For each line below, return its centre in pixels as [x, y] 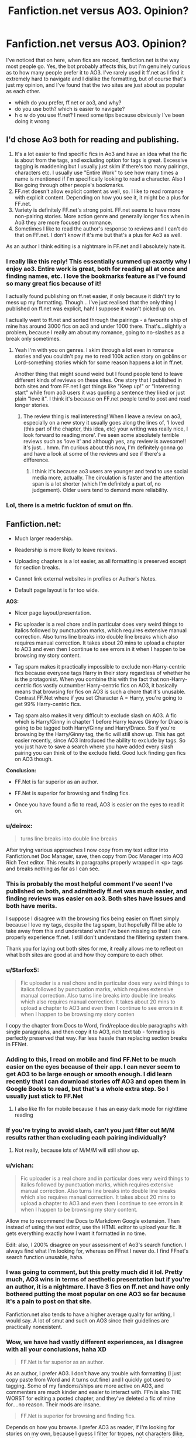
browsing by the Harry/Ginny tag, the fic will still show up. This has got [100, 734]
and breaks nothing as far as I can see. [53, 869]
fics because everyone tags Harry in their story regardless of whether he [102, 673]
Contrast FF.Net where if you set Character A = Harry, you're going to [98, 698]
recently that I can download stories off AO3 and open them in [96, 1081]
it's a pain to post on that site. [49, 1301]
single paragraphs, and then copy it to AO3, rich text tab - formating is [91, 1032]
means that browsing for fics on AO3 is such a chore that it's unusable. [100, 691]
